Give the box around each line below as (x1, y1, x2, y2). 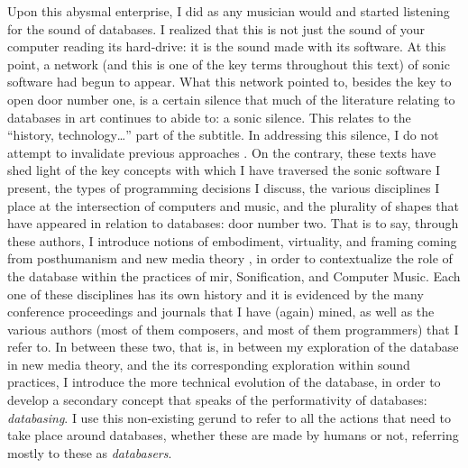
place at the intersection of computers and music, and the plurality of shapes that (7, 196, 460, 215)
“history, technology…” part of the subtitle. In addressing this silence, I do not (7, 125, 439, 144)
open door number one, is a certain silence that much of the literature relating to (7, 89, 455, 108)
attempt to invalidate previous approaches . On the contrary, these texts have (7, 142, 436, 161)
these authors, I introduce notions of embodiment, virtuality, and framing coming (7, 231, 457, 250)
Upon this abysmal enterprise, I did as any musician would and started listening (7, 2, 450, 20)
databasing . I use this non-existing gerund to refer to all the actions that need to (7, 408, 451, 427)
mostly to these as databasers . (7, 443, 172, 462)
